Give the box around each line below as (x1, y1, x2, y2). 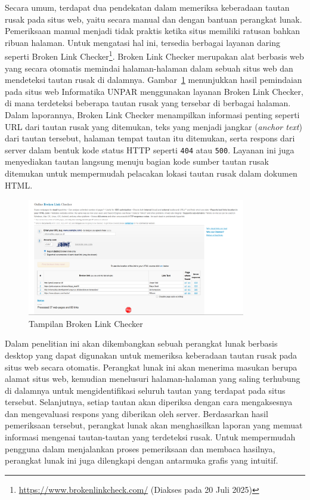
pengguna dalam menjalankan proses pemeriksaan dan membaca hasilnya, (5, 442, 275, 455)
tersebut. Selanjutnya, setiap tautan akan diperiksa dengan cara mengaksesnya (5, 396, 293, 408)
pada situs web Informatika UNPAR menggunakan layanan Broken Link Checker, (5, 85, 303, 97)
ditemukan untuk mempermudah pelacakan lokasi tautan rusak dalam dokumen (5, 167, 297, 180)
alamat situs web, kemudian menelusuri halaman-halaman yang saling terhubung (5, 372, 300, 385)
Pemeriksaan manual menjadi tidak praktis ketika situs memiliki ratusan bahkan (5, 24, 300, 37)
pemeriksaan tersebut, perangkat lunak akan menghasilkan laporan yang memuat (5, 419, 303, 431)
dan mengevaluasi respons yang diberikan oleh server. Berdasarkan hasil (5, 407, 268, 419)
